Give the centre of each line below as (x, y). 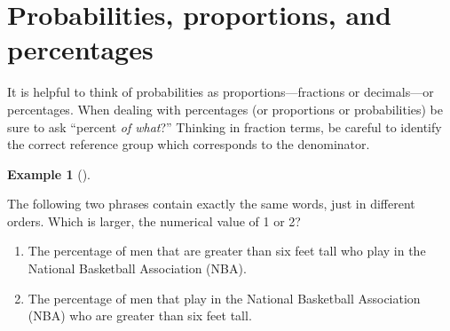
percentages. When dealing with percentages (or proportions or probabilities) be (225, 109)
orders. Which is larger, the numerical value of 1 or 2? (154, 221)
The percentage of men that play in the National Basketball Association (224, 298)
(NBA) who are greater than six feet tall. (140, 315)
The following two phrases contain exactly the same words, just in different (211, 204)
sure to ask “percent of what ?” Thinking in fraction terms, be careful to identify (225, 126)
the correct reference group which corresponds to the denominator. (189, 144)
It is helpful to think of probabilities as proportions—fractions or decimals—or (221, 92)
